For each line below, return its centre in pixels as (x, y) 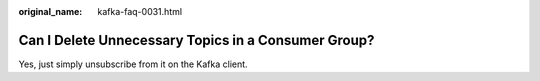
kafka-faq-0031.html (140, 11)
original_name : (50, 11)
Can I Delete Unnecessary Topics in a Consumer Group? (196, 40)
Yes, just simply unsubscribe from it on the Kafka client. (133, 64)
